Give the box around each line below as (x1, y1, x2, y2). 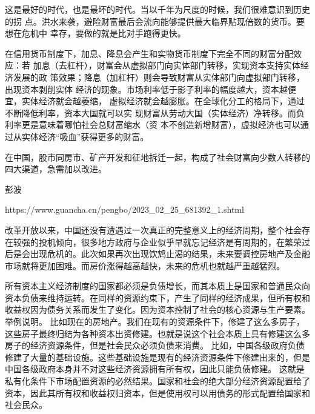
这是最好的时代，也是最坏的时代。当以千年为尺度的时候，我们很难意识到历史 (5, 3, 310, 15)
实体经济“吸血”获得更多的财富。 (21, 130, 149, 142)
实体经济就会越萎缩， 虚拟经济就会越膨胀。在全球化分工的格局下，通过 (21, 95, 305, 107)
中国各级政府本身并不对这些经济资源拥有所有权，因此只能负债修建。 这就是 (5, 362, 305, 375)
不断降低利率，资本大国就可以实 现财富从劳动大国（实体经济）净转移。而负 (5, 106, 305, 119)
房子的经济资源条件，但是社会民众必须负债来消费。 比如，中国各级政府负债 (5, 339, 305, 352)
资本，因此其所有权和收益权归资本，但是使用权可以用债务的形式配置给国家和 (5, 386, 310, 399)
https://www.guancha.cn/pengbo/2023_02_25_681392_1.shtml (5, 203, 244, 216)
